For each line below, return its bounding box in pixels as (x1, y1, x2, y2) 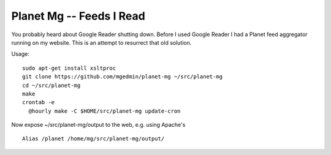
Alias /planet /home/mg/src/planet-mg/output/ (22, 135, 165, 142)
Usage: (11, 50, 30, 58)
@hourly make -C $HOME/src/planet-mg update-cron (28, 107, 181, 115)
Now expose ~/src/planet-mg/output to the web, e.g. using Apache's (11, 121, 186, 129)
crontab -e (22, 99, 55, 106)
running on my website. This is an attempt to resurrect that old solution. (11, 39, 192, 46)
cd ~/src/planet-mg (22, 81, 81, 89)
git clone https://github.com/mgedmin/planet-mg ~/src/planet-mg (22, 74, 223, 80)
